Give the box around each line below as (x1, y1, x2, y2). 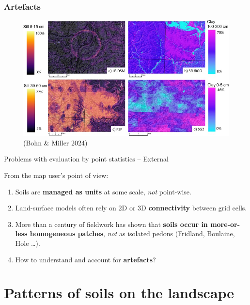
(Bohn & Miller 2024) (23, 137, 88, 147)
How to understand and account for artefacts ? (15, 254, 156, 264)
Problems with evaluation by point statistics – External (4, 154, 169, 164)
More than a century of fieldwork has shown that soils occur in (15, 219, 208, 229)
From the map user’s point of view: (4, 170, 109, 180)
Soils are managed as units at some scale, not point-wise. (15, 186, 191, 196)
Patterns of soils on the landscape (4, 283, 234, 303)
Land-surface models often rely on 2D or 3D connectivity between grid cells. (15, 203, 247, 213)
